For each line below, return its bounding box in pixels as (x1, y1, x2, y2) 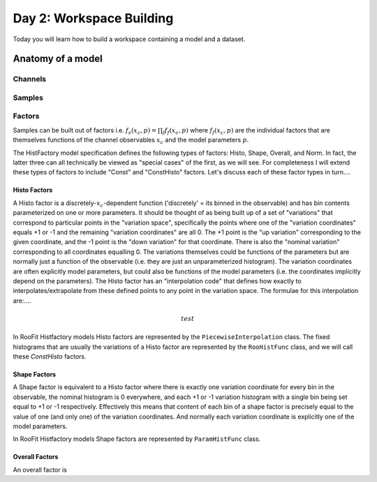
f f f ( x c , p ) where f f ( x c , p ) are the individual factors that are (162, 126, 331, 136)
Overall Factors (13, 453, 59, 461)
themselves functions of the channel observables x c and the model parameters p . (13, 136, 249, 146)
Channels (13, 74, 47, 84)
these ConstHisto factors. (13, 352, 87, 361)
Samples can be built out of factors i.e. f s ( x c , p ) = (13, 126, 157, 136)
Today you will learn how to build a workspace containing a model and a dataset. (13, 35, 246, 43)
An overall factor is (13, 465, 68, 474)
